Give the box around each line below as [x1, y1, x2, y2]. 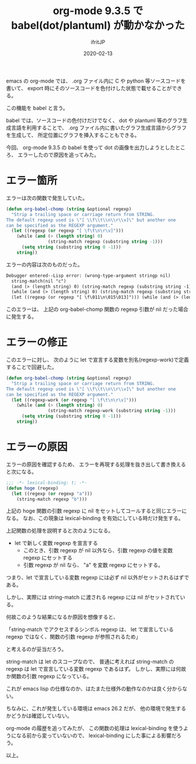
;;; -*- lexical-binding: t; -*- [6, 479, 87, 485]
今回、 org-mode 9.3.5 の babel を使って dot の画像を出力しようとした [6, 143, 176, 151]
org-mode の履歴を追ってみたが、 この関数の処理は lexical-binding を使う [6, 725, 184, 732]
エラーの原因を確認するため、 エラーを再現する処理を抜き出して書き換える [6, 461, 187, 468]
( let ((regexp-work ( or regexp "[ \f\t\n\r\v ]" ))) [11, 397, 137, 403]
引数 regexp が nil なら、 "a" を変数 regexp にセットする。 [23, 561, 163, 568]
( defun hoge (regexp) [6, 485, 59, 491]
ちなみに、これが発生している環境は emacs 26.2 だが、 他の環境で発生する [6, 705, 187, 712]
